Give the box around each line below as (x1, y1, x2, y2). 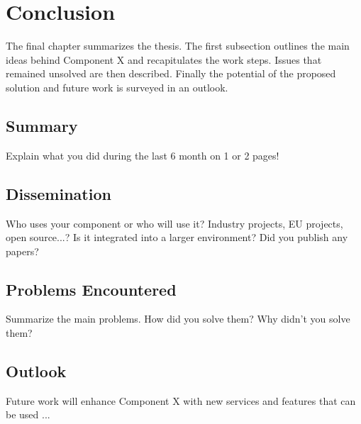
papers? (6, 243, 39, 258)
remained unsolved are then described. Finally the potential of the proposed (6, 66, 336, 81)
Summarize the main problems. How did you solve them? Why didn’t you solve (6, 311, 350, 326)
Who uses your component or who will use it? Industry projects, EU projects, (6, 216, 343, 230)
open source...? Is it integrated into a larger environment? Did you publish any (6, 230, 348, 245)
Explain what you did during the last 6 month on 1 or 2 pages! (6, 147, 279, 162)
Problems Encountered (6, 278, 177, 300)
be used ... (6, 407, 50, 422)
